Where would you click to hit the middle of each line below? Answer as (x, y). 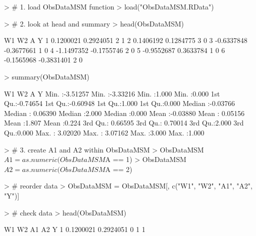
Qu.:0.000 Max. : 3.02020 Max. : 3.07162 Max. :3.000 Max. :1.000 (104, 132)
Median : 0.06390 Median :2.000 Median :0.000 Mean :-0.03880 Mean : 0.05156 (124, 113)
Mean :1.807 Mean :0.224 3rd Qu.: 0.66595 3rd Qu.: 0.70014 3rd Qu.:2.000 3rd (124, 123)
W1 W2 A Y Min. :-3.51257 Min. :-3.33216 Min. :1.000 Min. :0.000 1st (112, 93)
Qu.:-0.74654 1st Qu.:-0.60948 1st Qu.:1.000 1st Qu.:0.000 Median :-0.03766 (119, 103)
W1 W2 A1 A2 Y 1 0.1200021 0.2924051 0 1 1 (75, 229)
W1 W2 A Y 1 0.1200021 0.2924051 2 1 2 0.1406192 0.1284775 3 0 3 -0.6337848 (126, 40)
